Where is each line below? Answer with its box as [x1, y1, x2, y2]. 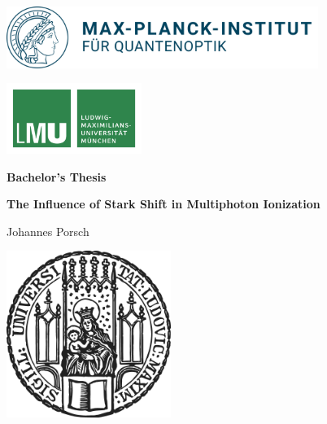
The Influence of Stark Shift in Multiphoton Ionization [7, 195, 320, 212]
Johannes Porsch [7, 222, 89, 239]
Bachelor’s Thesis [7, 168, 107, 185]
